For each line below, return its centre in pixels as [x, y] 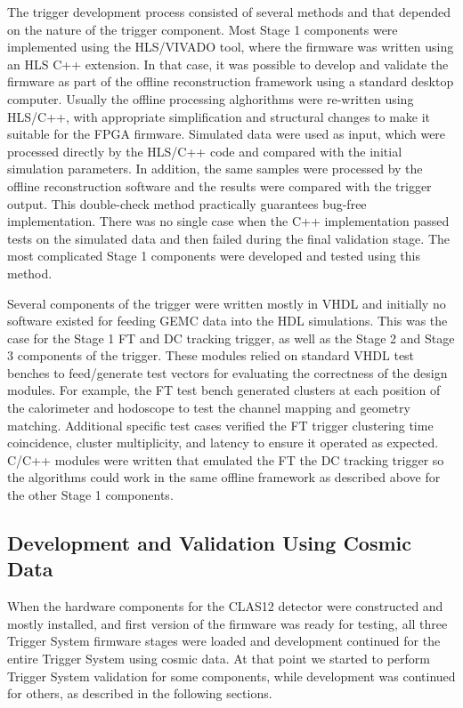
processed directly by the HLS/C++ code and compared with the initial [205, 151]
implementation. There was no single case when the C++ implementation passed [228, 221]
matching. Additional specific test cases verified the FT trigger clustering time [220, 425]
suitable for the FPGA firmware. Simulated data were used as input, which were [227, 134]
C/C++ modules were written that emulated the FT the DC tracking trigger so [226, 459]
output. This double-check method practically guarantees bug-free [187, 203]
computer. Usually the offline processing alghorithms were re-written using [211, 98]
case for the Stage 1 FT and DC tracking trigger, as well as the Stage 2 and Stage [231, 338]
